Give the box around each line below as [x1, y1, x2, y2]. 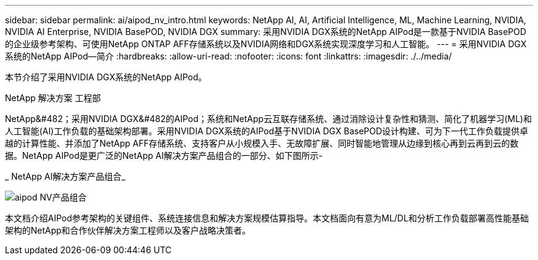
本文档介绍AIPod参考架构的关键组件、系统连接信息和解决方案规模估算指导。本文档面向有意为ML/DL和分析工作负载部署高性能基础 [5, 213, 529, 223]
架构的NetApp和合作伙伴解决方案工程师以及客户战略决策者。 [5, 225, 251, 235]
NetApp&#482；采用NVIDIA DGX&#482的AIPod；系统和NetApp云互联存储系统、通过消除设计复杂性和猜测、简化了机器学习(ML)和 [5, 113, 532, 124]
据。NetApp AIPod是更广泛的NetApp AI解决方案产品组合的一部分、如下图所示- [5, 150, 323, 161]
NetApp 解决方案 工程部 [5, 93, 101, 103]
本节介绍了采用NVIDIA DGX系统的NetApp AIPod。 [5, 72, 207, 82]
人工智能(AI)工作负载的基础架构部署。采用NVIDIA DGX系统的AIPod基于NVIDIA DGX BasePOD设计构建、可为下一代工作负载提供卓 [5, 126, 529, 136]
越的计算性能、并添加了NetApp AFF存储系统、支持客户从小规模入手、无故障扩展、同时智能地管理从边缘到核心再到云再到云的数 [5, 138, 519, 148]
